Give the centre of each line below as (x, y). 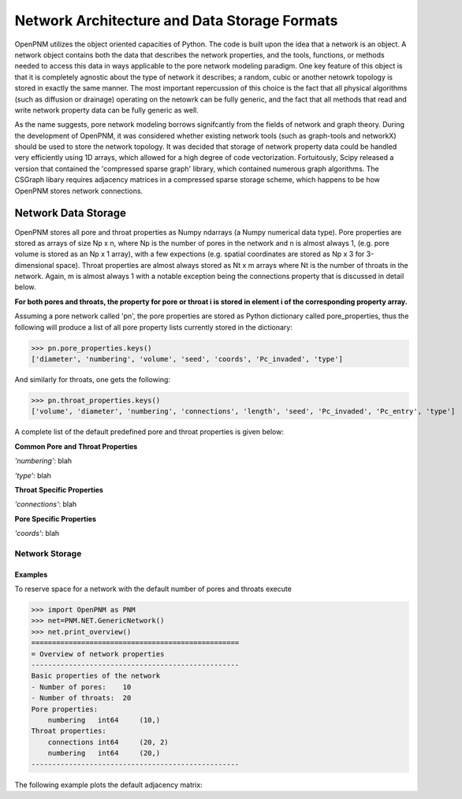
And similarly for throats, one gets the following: (93, 380)
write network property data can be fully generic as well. (106, 110)
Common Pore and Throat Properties (76, 446)
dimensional (34, 265)
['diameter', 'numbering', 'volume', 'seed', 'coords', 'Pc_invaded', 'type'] (187, 359)
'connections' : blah (46, 504)
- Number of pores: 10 (81, 687)
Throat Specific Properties (59, 489)
